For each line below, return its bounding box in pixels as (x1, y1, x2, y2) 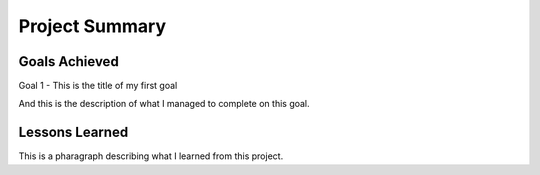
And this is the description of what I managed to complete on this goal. (18, 98, 310, 110)
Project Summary (18, 15, 167, 37)
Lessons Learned (18, 124, 129, 141)
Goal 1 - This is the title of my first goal (18, 80, 178, 92)
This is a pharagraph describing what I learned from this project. (18, 150, 284, 162)
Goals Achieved (18, 53, 119, 70)
